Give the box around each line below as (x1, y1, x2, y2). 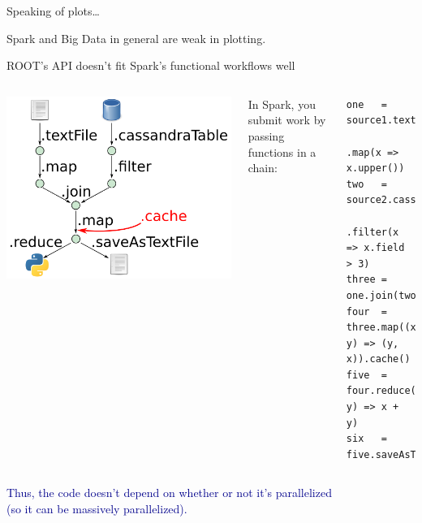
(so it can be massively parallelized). (6, 500, 187, 517)
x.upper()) (346, 162, 405, 175)
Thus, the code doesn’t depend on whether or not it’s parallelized (6, 484, 332, 501)
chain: (248, 159, 278, 176)
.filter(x (346, 226, 399, 238)
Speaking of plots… (6, 2, 100, 19)
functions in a (248, 143, 316, 160)
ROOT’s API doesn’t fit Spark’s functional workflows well (6, 57, 295, 74)
